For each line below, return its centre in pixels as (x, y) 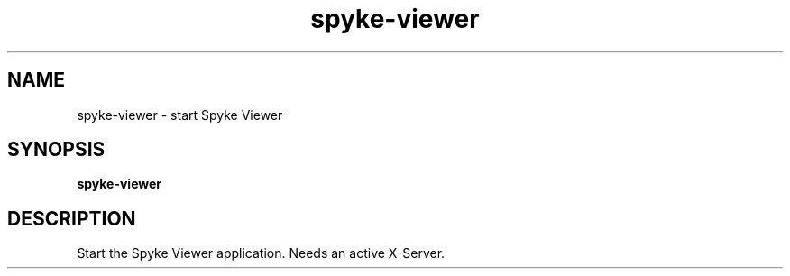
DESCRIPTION (72, 218)
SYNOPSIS (56, 150)
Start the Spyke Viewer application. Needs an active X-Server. (261, 253)
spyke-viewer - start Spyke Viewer (180, 115)
